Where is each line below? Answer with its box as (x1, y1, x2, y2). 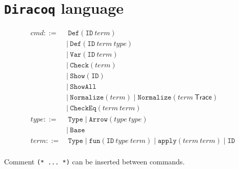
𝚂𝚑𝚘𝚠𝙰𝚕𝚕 (70, 83, 97, 91)
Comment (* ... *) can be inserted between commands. (4, 156, 185, 166)
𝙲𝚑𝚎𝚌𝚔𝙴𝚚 (70, 105, 97, 112)
